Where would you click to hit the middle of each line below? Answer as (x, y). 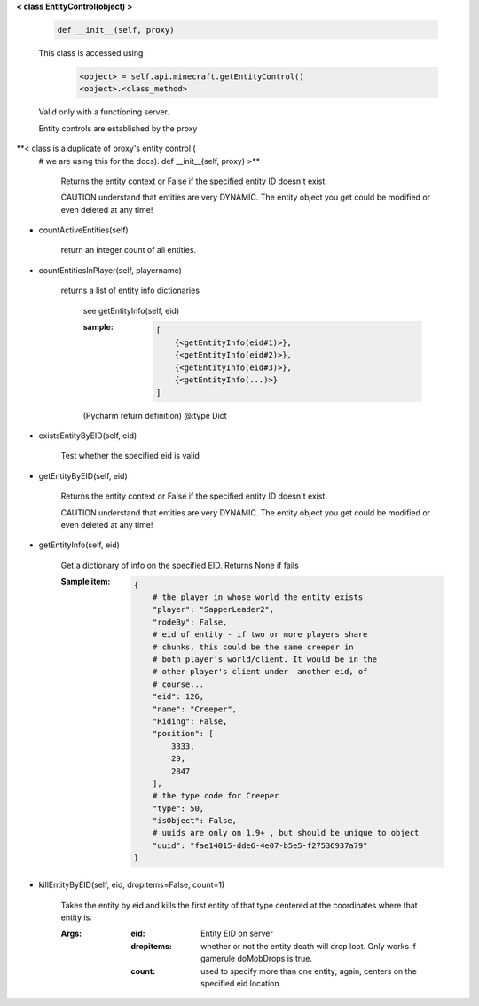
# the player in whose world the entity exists (258, 597)
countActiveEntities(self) (83, 230)
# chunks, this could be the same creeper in (253, 647)
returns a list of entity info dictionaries (130, 291)
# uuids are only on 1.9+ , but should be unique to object (286, 833)
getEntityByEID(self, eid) (83, 475)
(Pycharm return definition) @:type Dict (155, 415)
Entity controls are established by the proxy (118, 128)
